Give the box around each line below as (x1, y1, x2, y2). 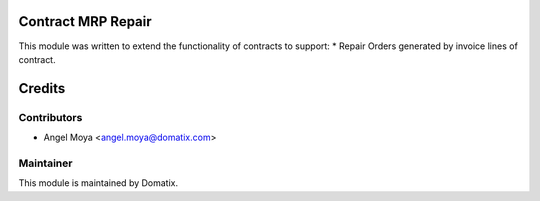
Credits (18, 80, 66, 97)
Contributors (18, 110, 83, 124)
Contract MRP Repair (18, 13, 152, 30)
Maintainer (18, 156, 73, 170)
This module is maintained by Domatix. (18, 177, 179, 189)
